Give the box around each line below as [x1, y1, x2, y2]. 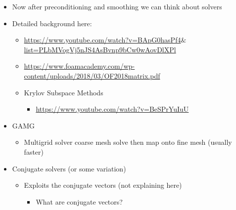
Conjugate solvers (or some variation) [12, 163, 126, 173]
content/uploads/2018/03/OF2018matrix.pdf [24, 70, 160, 81]
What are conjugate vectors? [36, 196, 123, 207]
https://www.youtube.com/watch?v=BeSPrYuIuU [36, 104, 189, 114]
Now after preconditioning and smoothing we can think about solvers [12, 1, 222, 11]
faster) [24, 146, 44, 157]
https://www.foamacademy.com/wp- [24, 61, 135, 71]
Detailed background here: [12, 18, 92, 28]
